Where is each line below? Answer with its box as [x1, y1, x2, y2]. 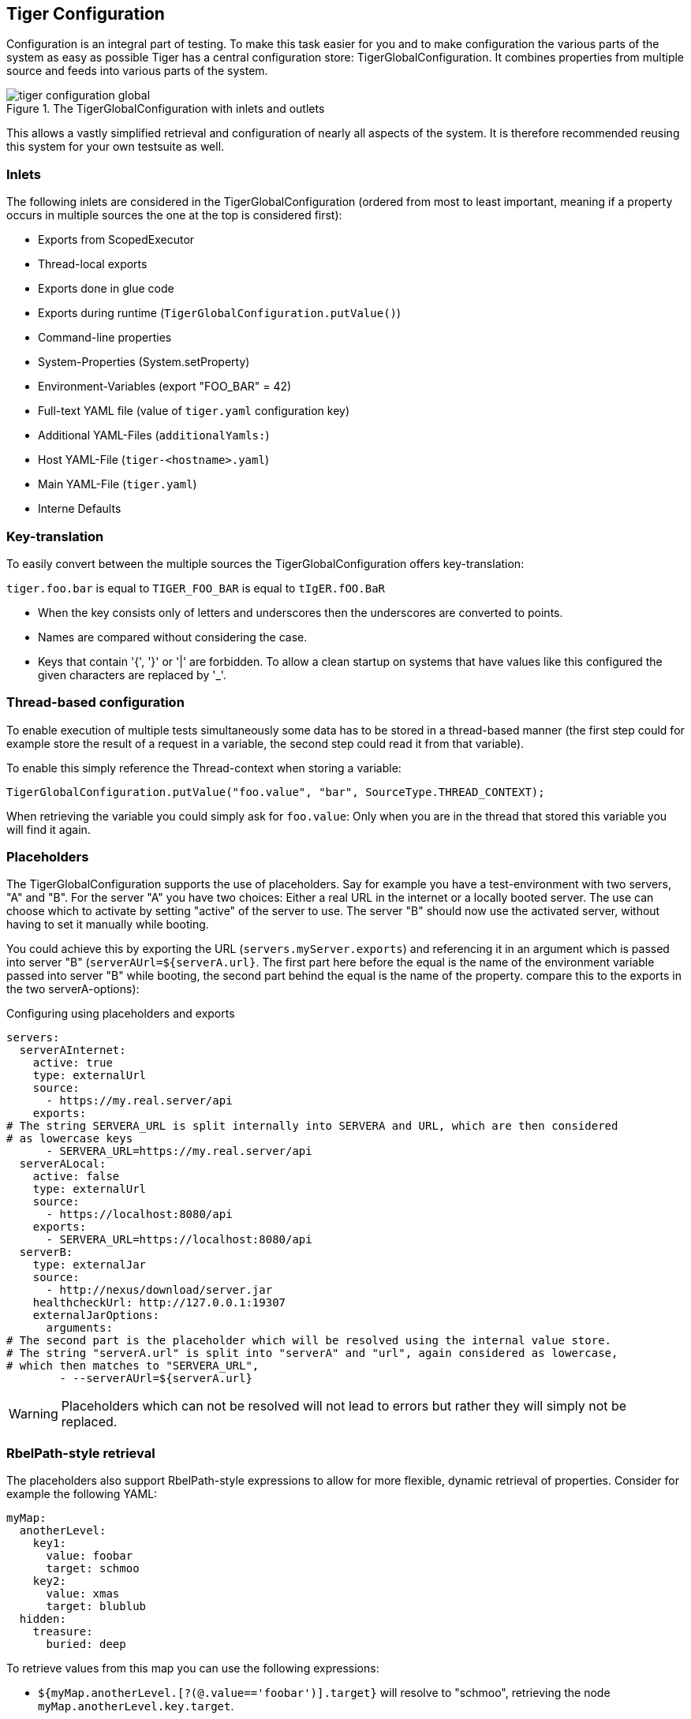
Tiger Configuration [6, 4, 165, 24]
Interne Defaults [38, 502, 121, 516]
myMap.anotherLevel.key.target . [38, 1699, 234, 1713]
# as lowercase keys [6, 1132, 133, 1145]
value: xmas [46, 1587, 120, 1601]
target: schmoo [46, 1562, 140, 1575]
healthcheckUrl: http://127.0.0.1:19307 [32, 1296, 286, 1310]
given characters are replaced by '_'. [38, 667, 226, 682]
